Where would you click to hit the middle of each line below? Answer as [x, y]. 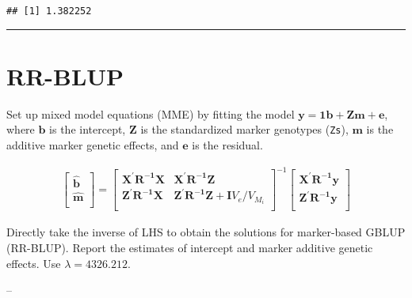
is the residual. [227, 145]
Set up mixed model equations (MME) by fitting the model [151, 113]
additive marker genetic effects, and [93, 145]
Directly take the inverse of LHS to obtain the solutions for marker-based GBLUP [206, 232]
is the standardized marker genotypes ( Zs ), [244, 129]
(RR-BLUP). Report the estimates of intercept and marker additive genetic [190, 247]
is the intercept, [88, 129]
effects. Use [34, 263]
